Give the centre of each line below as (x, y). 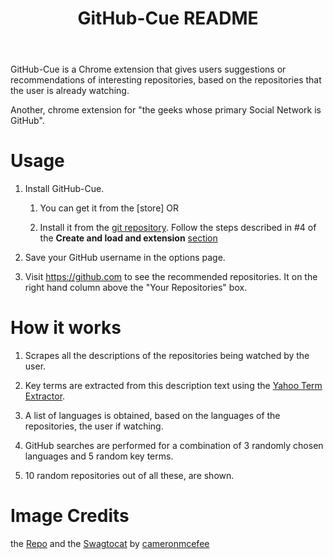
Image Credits (70, 516)
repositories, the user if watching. (94, 426)
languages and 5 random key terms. (99, 456)
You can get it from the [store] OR (109, 208)
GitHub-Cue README (168, 18)
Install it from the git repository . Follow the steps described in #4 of (178, 228)
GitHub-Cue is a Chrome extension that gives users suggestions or (148, 69)
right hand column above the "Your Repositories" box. (136, 288)
